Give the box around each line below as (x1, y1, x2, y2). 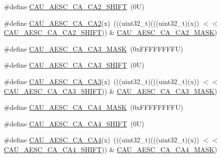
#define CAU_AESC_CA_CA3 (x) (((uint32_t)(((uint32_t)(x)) (4, 76, 199, 86)
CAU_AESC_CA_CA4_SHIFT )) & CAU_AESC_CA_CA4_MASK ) (4, 144, 217, 154)
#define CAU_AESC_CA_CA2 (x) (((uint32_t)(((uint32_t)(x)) (4, 18, 199, 28)
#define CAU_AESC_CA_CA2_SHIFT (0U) (4, 1, 144, 11)
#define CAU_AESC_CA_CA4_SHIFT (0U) (4, 118, 144, 128)
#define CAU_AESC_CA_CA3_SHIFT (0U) (4, 60, 144, 70)
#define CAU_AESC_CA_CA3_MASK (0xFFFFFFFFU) (4, 43, 183, 53)
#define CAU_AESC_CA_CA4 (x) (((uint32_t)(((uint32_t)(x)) (4, 135, 199, 145)
